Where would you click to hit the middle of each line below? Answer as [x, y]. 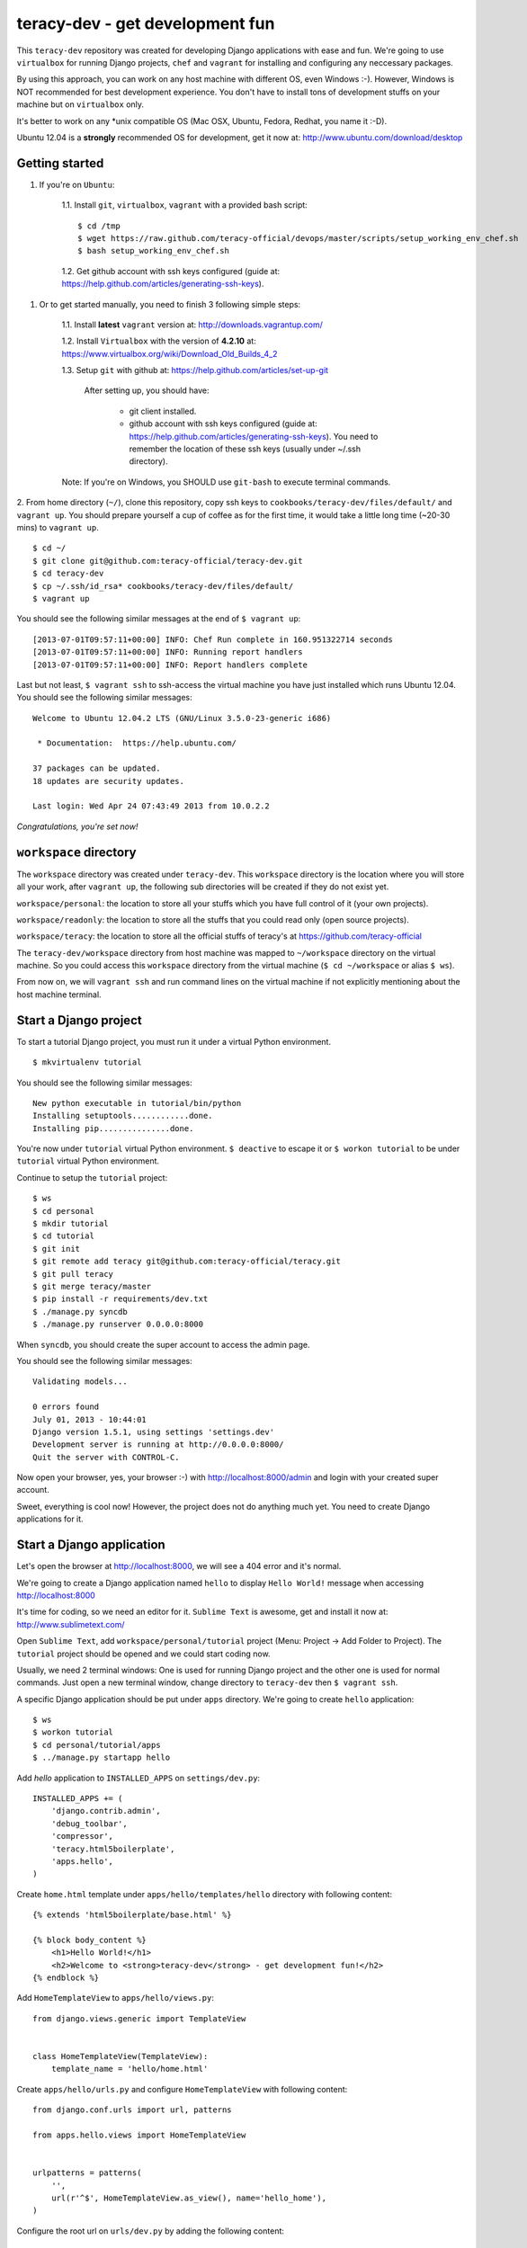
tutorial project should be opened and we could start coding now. [143, 1654]
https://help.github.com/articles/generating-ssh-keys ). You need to [254, 436]
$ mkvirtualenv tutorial [87, 1062]
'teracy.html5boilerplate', [113, 1849]
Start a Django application [91, 1545]
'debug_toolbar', [89, 1824]
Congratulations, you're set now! [77, 826]
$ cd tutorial [63, 1236]
